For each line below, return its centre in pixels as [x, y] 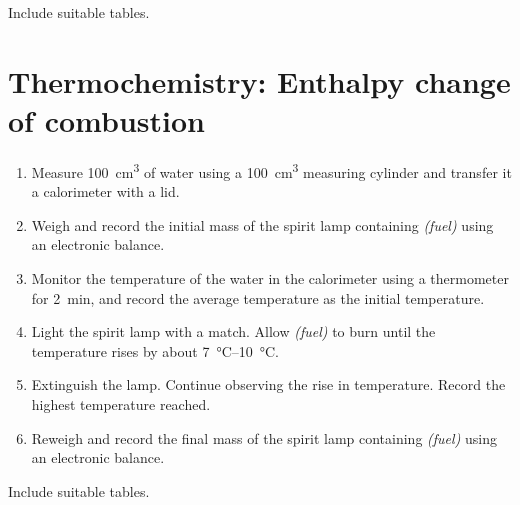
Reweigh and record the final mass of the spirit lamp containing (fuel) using [264, 437]
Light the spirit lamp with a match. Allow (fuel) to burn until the [233, 331]
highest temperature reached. [121, 403]
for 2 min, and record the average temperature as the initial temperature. [258, 297]
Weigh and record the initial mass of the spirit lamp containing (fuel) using [262, 224]
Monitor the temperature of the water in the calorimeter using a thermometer [270, 277]
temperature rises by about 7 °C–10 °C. [155, 350]
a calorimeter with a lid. [105, 191]
